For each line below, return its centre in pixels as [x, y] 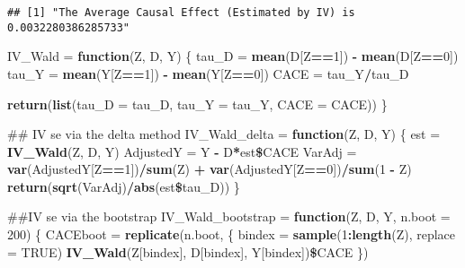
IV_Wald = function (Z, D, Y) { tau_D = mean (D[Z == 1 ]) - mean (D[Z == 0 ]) [233, 56]
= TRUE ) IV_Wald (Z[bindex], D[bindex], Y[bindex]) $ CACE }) [188, 251]
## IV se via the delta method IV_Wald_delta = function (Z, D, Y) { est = [224, 134]
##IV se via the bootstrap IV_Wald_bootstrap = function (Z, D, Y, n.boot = [229, 216]
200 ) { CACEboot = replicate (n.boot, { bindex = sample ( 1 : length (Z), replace [231, 234]
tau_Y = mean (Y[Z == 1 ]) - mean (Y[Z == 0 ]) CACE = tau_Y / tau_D [208, 73]
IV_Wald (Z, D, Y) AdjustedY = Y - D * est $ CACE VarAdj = [182, 151]
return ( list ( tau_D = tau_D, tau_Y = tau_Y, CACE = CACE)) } [197, 104]
